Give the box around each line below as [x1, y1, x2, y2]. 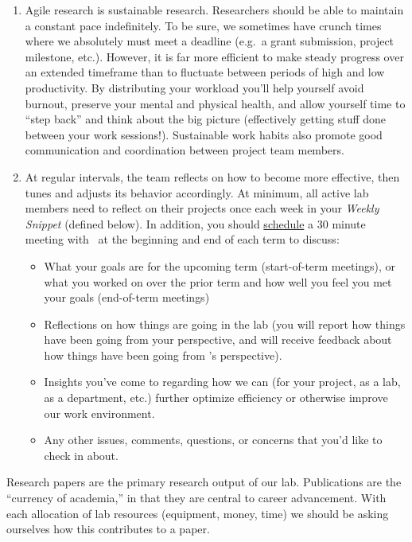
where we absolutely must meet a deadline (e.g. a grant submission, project [25, 33, 395, 49]
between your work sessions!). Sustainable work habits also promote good [25, 126, 383, 142]
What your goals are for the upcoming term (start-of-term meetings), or [44, 257, 396, 274]
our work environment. [44, 404, 155, 421]
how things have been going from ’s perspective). [44, 346, 282, 363]
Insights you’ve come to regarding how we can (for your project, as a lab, [44, 373, 401, 390]
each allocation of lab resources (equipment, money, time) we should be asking [6, 505, 389, 521]
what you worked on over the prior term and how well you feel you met [44, 273, 392, 290]
